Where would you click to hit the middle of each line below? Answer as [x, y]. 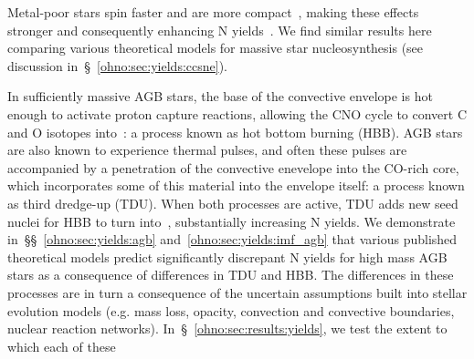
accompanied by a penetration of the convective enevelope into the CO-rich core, [233, 167]
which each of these [62, 346]
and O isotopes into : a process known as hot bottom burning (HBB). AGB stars [235, 132]
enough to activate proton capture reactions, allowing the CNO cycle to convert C [237, 113]
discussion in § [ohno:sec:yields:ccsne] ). [117, 65]
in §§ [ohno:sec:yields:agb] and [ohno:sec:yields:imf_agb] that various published [232, 239]
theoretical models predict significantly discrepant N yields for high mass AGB [227, 256]
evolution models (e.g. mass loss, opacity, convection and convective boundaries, [231, 310]
